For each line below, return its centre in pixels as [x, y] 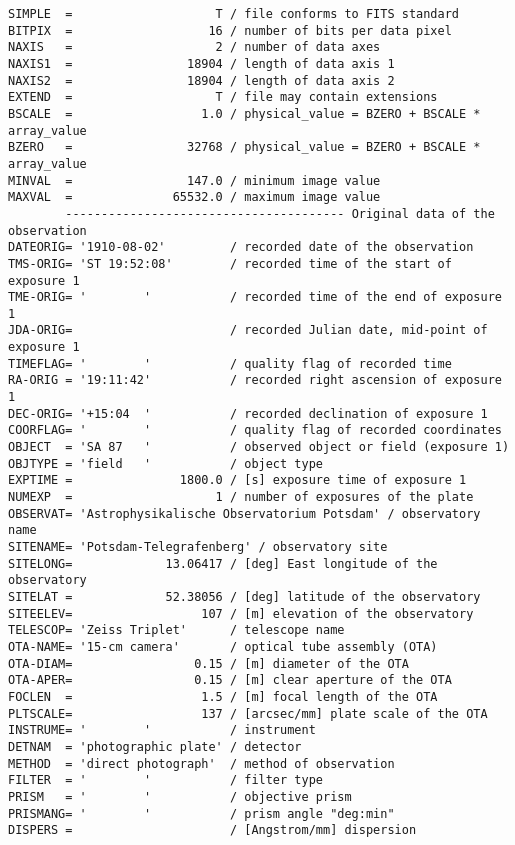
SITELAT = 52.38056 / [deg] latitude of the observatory [244, 596]
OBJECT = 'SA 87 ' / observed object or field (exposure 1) [259, 447]
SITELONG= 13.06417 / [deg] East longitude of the [223, 563]
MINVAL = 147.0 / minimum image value [194, 180]
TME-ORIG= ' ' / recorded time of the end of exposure [255, 297]
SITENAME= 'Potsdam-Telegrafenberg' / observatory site [198, 547]
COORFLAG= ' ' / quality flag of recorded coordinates [255, 430]
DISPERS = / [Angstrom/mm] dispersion [212, 830]
